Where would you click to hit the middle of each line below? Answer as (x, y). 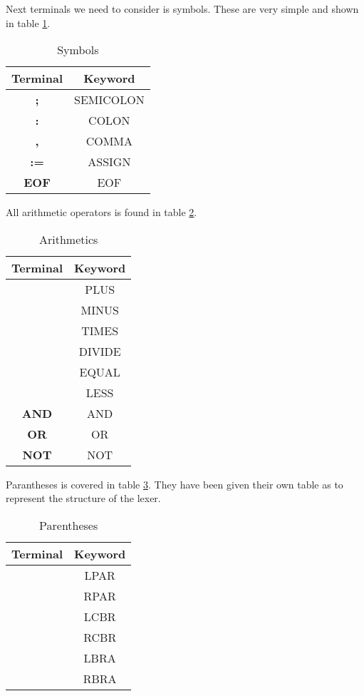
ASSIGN (109, 162)
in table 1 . (28, 22)
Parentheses (69, 525)
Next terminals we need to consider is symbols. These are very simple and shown (182, 9)
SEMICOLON (109, 100)
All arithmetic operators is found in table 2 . (102, 212)
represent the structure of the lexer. (83, 498)
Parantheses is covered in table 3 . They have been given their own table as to (175, 484)
